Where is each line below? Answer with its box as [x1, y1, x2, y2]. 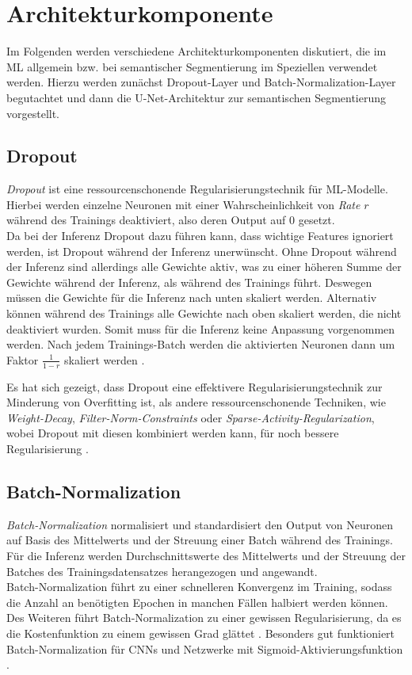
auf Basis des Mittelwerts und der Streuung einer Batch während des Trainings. [6, 532, 393, 548]
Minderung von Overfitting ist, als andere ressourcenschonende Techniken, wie [6, 394, 386, 410]
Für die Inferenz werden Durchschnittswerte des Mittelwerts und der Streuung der [6, 547, 406, 564]
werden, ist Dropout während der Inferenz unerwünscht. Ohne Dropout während [6, 242, 397, 259]
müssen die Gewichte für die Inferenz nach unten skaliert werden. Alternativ [6, 289, 377, 306]
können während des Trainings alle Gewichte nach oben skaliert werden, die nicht [6, 305, 402, 322]
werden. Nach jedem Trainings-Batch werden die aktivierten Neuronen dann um [6, 336, 395, 353]
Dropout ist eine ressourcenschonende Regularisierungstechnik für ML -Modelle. [6, 181, 388, 197]
